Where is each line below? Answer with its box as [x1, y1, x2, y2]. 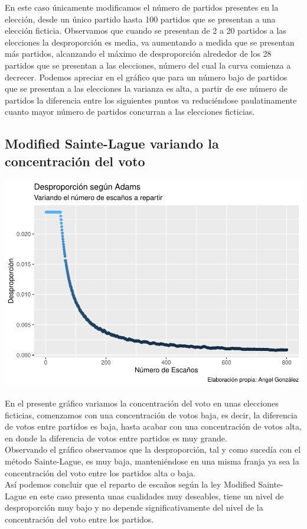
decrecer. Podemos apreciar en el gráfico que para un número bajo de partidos [5, 70, 288, 83]
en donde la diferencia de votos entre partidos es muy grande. [5, 431, 227, 444]
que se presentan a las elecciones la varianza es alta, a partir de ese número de [5, 82, 288, 95]
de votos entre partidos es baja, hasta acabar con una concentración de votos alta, [5, 420, 302, 433]
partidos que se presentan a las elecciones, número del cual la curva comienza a [5, 59, 291, 71]
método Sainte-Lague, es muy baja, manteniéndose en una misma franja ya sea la [5, 455, 299, 467]
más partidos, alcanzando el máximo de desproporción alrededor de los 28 [5, 47, 272, 60]
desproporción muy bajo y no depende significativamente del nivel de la [5, 501, 263, 514]
